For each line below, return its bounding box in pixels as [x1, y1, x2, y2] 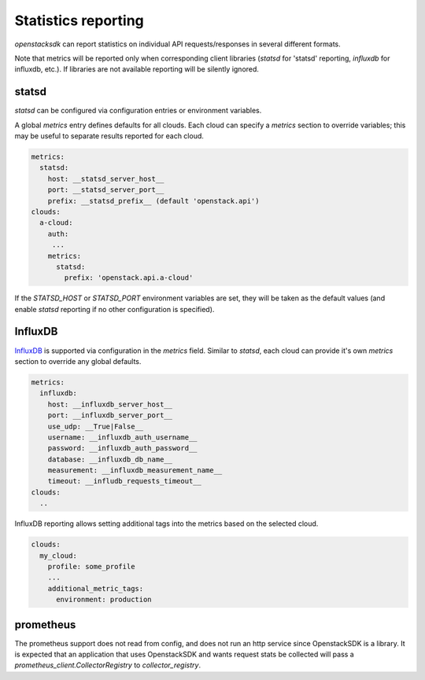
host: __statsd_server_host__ [47, 174, 164, 183]
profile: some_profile [47, 562, 135, 571]
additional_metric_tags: [47, 584, 144, 593]
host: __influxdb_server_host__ [47, 399, 173, 409]
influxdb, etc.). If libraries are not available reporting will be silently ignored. [14, 64, 260, 74]
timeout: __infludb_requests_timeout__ [47, 476, 202, 486]
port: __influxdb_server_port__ [47, 411, 173, 420]
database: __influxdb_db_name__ [47, 454, 173, 464]
